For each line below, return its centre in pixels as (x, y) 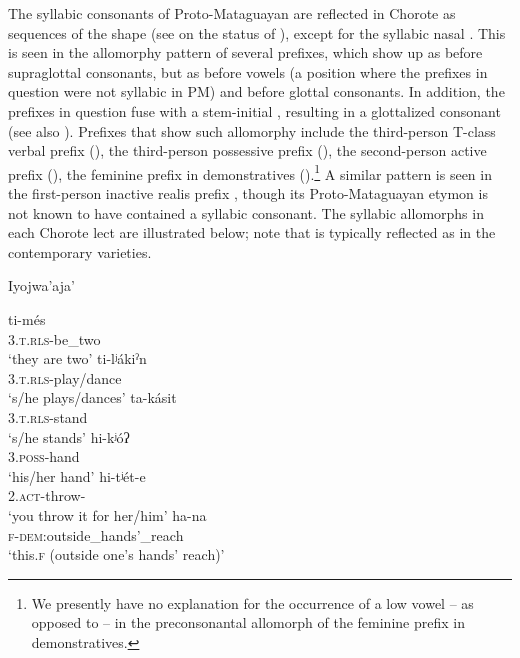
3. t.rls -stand (48, 416)
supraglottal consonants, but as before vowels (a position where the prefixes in (248, 71)
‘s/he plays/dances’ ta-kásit (92, 397)
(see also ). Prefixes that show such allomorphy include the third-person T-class (252, 130)
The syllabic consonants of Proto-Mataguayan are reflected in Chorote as (232, 13)
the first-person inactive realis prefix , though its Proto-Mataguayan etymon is (248, 193)
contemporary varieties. (80, 251)
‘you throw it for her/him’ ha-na (107, 514)
